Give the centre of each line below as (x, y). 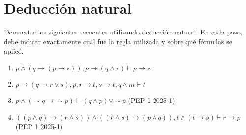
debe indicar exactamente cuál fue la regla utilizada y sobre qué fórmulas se (118, 41)
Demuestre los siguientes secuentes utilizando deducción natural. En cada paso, (123, 32)
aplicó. (14, 51)
